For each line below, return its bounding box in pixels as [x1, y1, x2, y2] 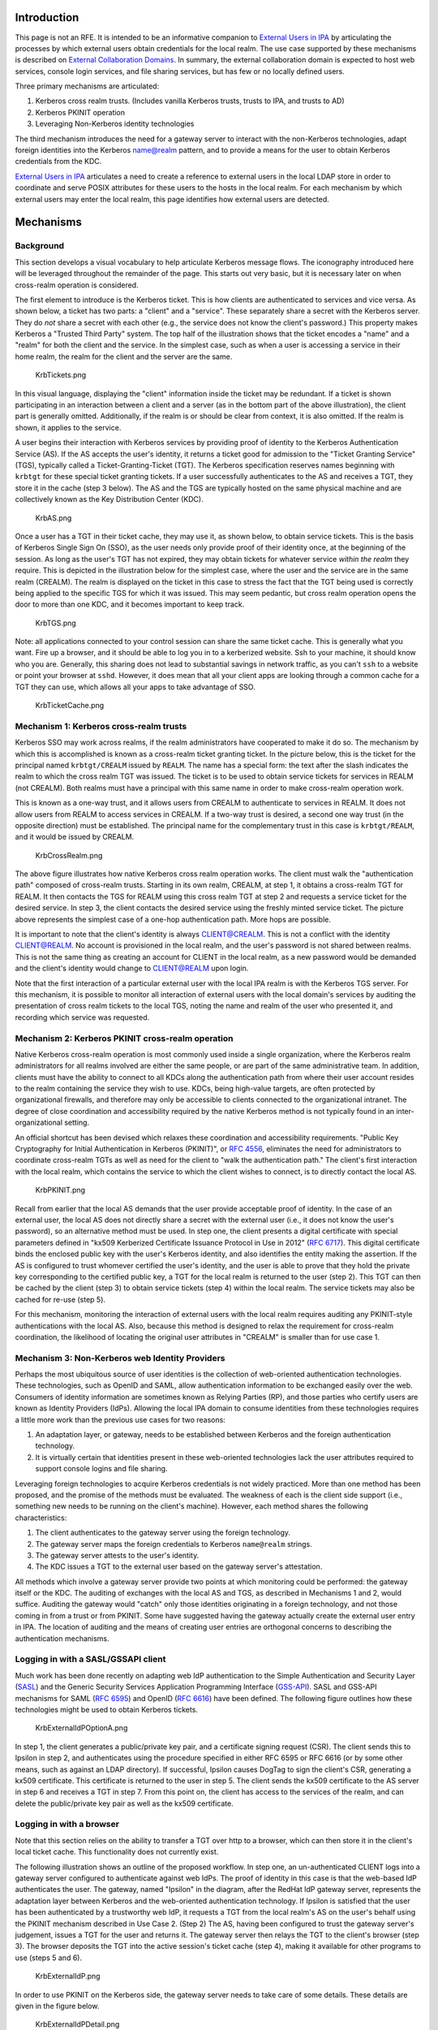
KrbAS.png [35, 512, 72, 523]
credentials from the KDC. [15, 157, 102, 166]
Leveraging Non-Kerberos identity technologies [35, 119, 195, 129]
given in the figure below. [15, 2001, 100, 2011]
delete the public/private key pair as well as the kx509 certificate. [15, 1799, 234, 1808]
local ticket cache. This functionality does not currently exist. [15, 1847, 219, 1857]
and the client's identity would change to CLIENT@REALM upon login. [15, 963, 249, 974]
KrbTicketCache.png [35, 701, 105, 710]
